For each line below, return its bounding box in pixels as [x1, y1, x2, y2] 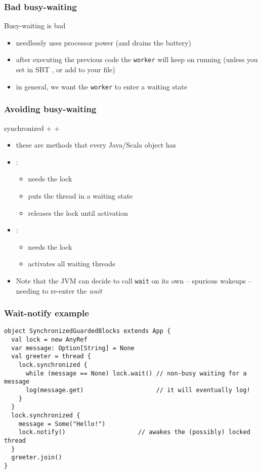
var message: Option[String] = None [11, 344, 135, 352]
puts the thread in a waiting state [28, 190, 133, 201]
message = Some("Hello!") [18, 420, 106, 428]
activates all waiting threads [28, 258, 115, 269]
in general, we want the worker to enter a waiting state [16, 81, 188, 91]
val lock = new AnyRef [11, 336, 88, 343]
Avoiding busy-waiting [4, 103, 97, 115]
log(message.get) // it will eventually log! [25, 386, 250, 394]
